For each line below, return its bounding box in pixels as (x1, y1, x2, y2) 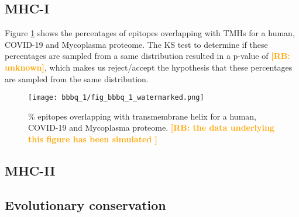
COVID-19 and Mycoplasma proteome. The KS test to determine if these (5, 38, 268, 50)
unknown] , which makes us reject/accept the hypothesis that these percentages (5, 61, 293, 73)
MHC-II (5, 162, 56, 179)
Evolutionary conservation (5, 195, 166, 213)
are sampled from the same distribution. (5, 72, 149, 85)
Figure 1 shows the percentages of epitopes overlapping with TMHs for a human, (5, 27, 295, 39)
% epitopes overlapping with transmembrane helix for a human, (28, 110, 256, 122)
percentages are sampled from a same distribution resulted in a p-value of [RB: (5, 50, 290, 62)
